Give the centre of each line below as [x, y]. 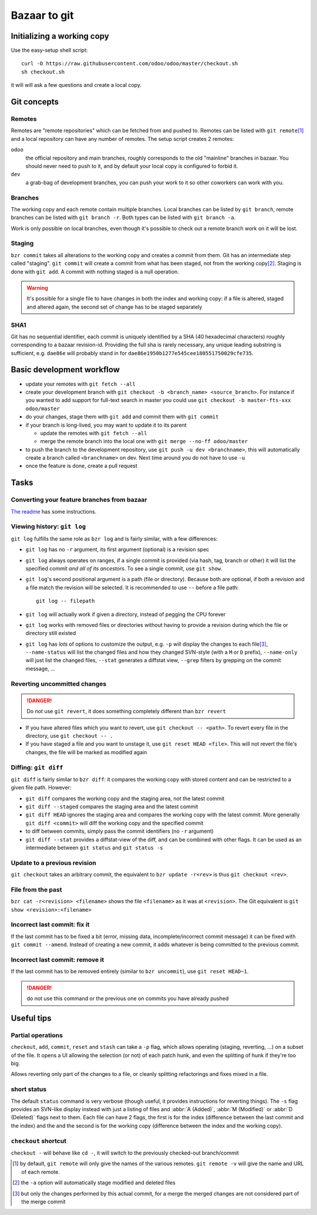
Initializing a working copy [60, 36]
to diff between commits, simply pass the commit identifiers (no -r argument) [120, 831]
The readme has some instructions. [54, 511]
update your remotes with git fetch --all [81, 384]
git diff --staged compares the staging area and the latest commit [112, 806]
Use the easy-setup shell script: [49, 50]
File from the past [36, 889]
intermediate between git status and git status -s [95, 848]
